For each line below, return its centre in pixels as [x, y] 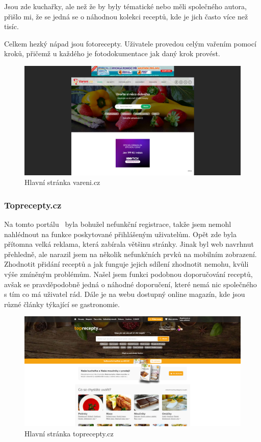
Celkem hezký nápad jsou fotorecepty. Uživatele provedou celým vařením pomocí [130, 43]
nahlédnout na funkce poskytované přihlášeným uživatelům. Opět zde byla [121, 234]
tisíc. [11, 26]
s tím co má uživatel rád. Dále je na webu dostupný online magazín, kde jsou [125, 294]
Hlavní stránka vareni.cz [62, 182]
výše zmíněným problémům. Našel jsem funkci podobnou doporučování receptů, [128, 274]
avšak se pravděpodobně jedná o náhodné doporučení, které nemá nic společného [130, 284]
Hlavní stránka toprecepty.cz [69, 433]
